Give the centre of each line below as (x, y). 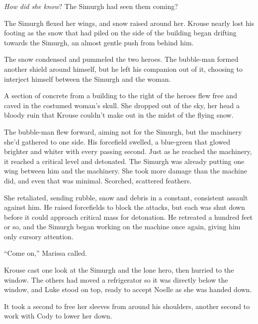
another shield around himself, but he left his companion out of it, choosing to (123, 69)
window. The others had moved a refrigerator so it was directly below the (116, 279)
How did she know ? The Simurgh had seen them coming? (91, 6)
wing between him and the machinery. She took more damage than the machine (126, 171)
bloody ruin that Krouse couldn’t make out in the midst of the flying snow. (119, 115)
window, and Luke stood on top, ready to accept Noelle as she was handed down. (128, 289)
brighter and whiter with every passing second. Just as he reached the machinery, (128, 151)
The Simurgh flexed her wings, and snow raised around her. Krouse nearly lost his (129, 23)
